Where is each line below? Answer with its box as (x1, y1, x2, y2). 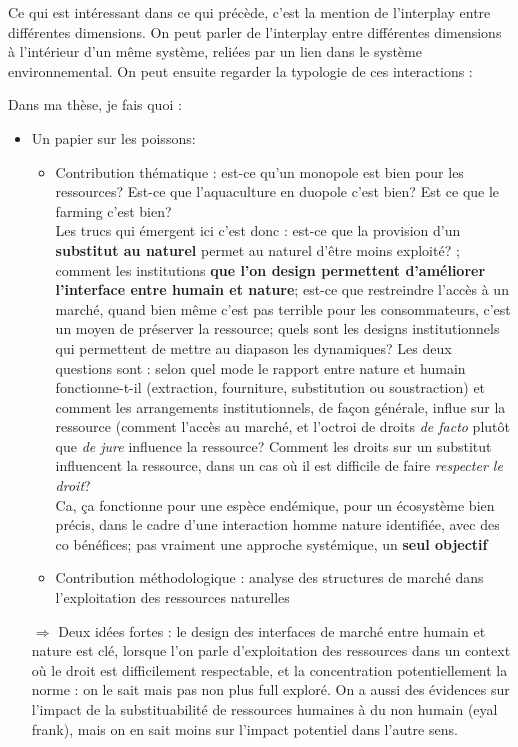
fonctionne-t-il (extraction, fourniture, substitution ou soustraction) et (55, 377, 486, 398)
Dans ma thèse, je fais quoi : (8, 94, 182, 115)
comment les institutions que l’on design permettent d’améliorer (55, 259, 486, 280)
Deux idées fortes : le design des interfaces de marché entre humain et (58, 620, 486, 641)
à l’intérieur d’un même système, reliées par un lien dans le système (8, 41, 422, 62)
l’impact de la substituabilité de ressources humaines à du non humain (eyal (31, 699, 498, 719)
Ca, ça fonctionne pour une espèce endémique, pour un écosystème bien (55, 494, 495, 515)
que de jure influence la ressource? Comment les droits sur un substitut (55, 435, 492, 456)
